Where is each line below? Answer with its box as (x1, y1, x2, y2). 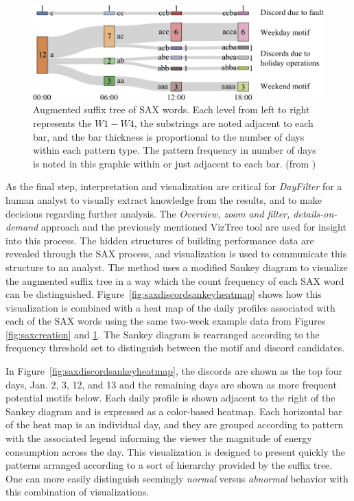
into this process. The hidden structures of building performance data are (5, 233, 314, 247)
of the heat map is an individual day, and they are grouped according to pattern (5, 417, 344, 432)
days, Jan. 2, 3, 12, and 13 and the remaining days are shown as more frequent (5, 377, 337, 391)
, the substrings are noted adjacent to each (134, 115, 314, 130)
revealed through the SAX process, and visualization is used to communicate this (5, 246, 347, 261)
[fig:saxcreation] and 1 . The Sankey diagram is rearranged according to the (5, 327, 320, 341)
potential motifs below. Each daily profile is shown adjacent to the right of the (5, 391, 335, 405)
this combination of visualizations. (5, 485, 150, 499)
